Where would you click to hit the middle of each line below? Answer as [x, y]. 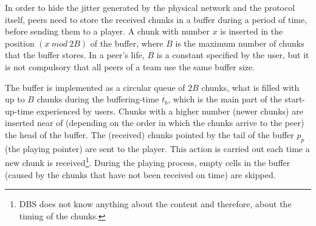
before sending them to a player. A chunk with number [107, 31]
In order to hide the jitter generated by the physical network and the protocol [150, 7]
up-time [19, 111]
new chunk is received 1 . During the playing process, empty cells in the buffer [148, 161]
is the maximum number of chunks [240, 43]
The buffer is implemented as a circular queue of [95, 87]
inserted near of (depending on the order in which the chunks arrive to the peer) [155, 123]
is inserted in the [252, 31]
